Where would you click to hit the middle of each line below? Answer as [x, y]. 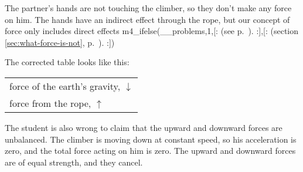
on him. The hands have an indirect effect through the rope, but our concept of [147, 19]
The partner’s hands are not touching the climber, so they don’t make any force [148, 8]
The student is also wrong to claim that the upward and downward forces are [144, 127]
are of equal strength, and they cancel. [74, 162]
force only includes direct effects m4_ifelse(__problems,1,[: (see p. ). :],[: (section [152, 31]
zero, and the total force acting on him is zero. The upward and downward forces [150, 151]
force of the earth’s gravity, [65, 86]
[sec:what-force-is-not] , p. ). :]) [60, 42]
